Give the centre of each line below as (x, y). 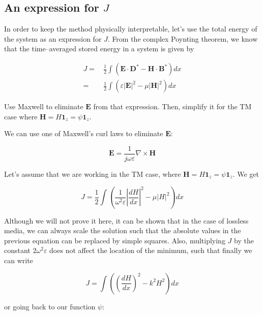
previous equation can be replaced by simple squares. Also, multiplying (115, 240)
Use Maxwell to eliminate (44, 106)
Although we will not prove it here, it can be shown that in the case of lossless (126, 220)
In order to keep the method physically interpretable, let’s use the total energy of (131, 29)
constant (17, 250)
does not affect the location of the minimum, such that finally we (151, 250)
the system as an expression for (53, 38)
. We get (246, 174)
